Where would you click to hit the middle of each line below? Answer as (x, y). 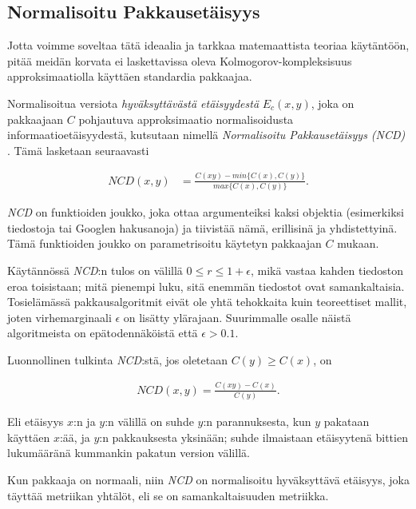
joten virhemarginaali (59, 317)
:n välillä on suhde (149, 422)
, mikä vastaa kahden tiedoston (327, 270)
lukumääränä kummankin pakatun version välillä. (129, 453)
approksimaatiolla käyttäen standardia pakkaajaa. (130, 76)
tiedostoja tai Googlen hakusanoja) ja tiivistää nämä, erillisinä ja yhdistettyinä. (202, 227)
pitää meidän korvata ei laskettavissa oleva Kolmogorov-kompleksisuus (180, 60)
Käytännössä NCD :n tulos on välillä (95, 270)
